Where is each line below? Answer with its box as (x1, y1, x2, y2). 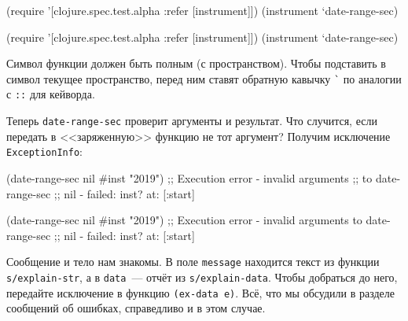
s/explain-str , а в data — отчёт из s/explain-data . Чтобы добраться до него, (6, 269, 398, 286)
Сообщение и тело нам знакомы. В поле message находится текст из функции (6, 253, 380, 270)
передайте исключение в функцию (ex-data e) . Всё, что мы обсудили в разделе (6, 284, 395, 301)
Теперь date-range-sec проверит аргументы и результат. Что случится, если (6, 113, 377, 129)
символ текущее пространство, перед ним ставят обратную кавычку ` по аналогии (6, 70, 402, 87)
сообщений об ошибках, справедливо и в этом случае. (6, 300, 266, 316)
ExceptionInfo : (6, 143, 83, 160)
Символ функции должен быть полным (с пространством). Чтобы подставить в (6, 55, 386, 72)
